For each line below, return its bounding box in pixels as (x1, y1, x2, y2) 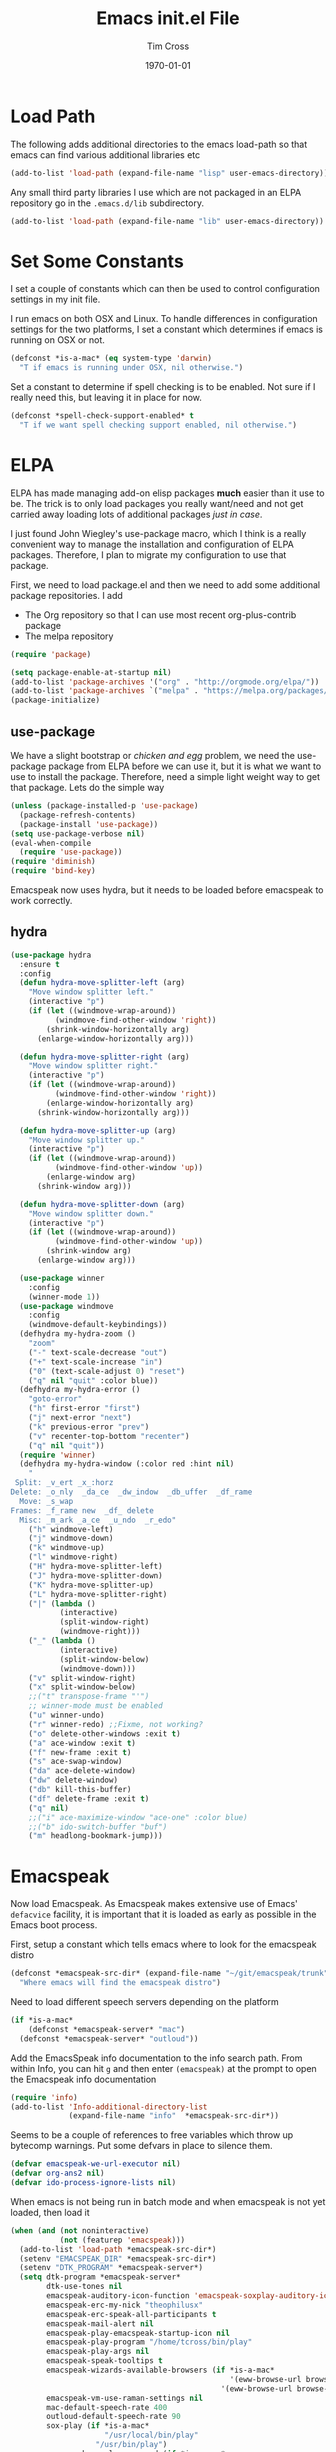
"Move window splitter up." (28, 1135, 145, 1145)
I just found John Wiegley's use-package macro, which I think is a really (10, 527, 307, 539)
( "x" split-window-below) (28, 1682, 137, 1692)
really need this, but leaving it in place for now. (10, 392, 203, 404)
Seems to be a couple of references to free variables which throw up (10, 2129, 294, 2141)
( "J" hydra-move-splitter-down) (28, 1570, 163, 1581)
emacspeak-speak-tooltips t (46, 2356, 163, 2366)
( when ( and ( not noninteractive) (10, 2225, 150, 2236)
